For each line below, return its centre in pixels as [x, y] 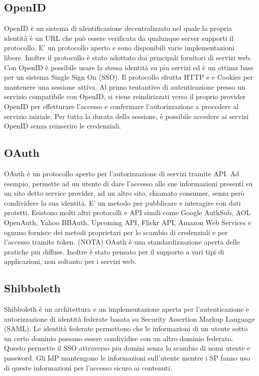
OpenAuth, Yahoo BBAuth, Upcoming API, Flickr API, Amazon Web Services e [128, 222]
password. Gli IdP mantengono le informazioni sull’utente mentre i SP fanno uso [127, 358]
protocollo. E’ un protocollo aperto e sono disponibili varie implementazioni [119, 48]
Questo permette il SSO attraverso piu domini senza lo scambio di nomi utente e [127, 348]
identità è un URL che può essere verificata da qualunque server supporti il [119, 38]
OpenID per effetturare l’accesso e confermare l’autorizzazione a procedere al [121, 106]
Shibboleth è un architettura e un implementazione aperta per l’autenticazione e [127, 309]
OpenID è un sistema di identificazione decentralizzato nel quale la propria [118, 28]
